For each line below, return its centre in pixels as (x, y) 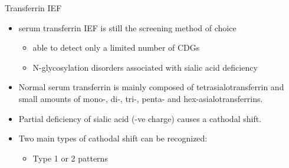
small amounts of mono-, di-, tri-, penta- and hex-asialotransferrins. (141, 98)
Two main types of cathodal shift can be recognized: (113, 138)
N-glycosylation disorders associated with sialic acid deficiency (145, 67)
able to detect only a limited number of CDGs (116, 47)
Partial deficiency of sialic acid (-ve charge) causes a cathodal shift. (140, 118)
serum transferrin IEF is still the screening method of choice (127, 27)
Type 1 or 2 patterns (70, 158)
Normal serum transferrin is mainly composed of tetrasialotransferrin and (151, 87)
